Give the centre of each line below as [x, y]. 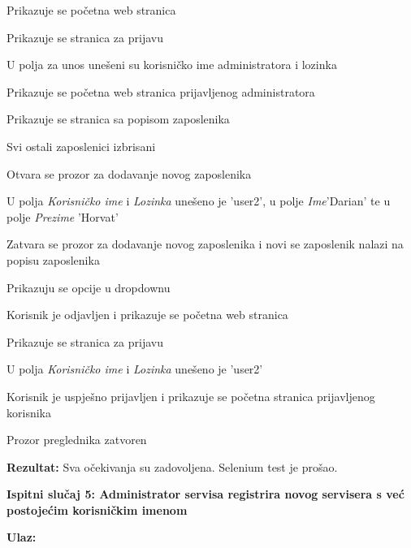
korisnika [29, 412]
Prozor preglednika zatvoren [77, 440]
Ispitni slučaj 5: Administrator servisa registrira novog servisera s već [205, 494]
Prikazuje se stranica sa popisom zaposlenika [118, 119]
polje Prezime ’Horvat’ [63, 216]
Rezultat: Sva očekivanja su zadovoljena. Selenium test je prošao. [172, 466]
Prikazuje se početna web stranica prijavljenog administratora [161, 91]
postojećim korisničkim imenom [97, 509]
